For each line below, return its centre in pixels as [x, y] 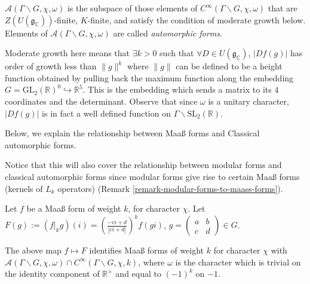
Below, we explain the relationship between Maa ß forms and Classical [132, 133]
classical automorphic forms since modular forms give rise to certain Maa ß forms [152, 176]
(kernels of [24, 188]
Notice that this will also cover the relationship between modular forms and [143, 165]
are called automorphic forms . [168, 33]
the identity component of [52, 274]
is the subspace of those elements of [132, 8]
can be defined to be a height [229, 66]
